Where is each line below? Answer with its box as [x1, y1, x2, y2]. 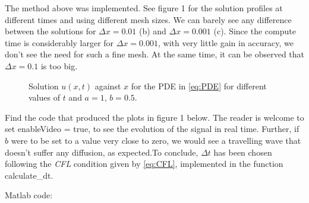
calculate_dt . [5, 169, 53, 181]
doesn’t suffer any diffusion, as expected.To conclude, [5, 146, 198, 158]
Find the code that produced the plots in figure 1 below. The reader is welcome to [5, 111, 304, 123]
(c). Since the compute [213, 25, 296, 37]
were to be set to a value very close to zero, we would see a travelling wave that [11, 134, 301, 146]
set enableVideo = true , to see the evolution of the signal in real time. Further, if [5, 123, 299, 135]
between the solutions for [5, 25, 96, 37]
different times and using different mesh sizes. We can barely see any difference [5, 13, 292, 25]
